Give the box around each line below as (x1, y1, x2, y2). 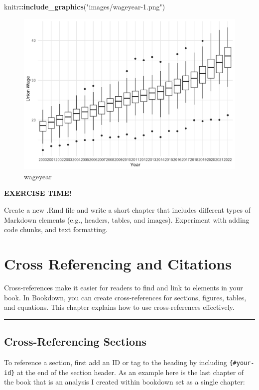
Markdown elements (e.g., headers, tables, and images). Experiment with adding (4, 214, 250, 225)
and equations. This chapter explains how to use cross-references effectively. (4, 302, 235, 312)
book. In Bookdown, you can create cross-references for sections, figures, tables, (4, 292, 247, 302)
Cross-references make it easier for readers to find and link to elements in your (4, 282, 243, 292)
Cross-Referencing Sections (4, 334, 146, 349)
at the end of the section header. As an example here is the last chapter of (17, 367, 244, 377)
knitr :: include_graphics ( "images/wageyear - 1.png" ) (4, 1, 165, 11)
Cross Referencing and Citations (4, 254, 232, 274)
